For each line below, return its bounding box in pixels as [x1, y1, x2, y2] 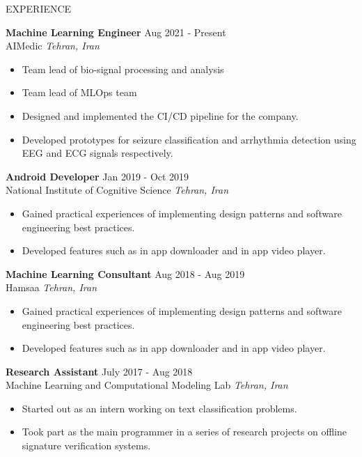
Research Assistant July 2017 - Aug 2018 [6, 364, 193, 378]
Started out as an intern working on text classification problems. [22, 401, 297, 415]
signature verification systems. [22, 438, 151, 453]
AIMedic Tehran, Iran [6, 38, 100, 53]
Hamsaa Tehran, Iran [6, 280, 97, 295]
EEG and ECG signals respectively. [22, 146, 173, 160]
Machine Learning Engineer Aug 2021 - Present [6, 24, 226, 39]
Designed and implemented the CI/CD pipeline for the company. [22, 108, 299, 123]
